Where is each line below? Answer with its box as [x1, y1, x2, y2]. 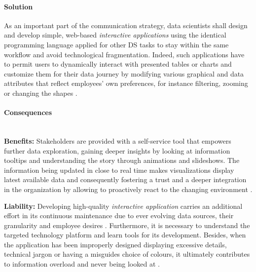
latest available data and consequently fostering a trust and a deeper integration [4, 174, 247, 185]
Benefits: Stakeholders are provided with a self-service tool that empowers [4, 135, 231, 146]
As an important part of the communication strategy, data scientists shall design [4, 20, 248, 30]
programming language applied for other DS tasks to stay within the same [4, 39, 229, 49]
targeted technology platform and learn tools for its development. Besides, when [4, 230, 246, 240]
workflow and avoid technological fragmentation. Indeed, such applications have [4, 49, 245, 59]
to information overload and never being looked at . [4, 259, 160, 269]
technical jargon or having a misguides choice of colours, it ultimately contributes [4, 249, 250, 259]
